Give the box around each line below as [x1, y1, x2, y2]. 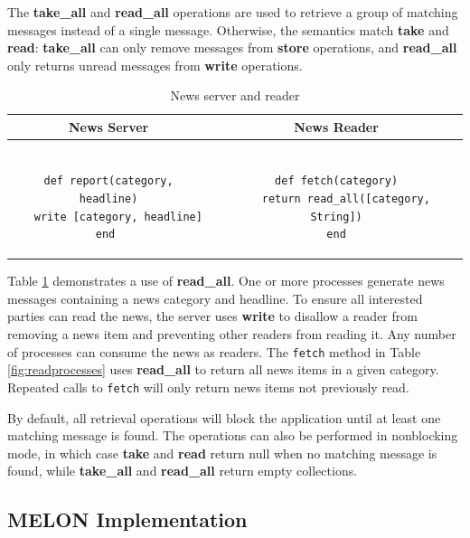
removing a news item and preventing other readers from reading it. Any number [7, 325, 456, 344]
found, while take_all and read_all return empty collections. [7, 461, 358, 480]
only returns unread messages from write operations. [7, 55, 303, 74]
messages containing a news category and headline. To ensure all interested [7, 288, 423, 307]
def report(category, [43, 175, 174, 188]
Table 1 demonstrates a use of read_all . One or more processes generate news [7, 271, 445, 290]
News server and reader [170, 86, 300, 105]
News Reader [294, 117, 379, 136]
